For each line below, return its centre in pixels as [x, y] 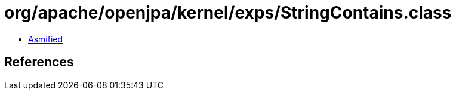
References [39, 62]
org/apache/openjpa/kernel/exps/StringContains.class [228, 13]
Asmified [46, 39]
